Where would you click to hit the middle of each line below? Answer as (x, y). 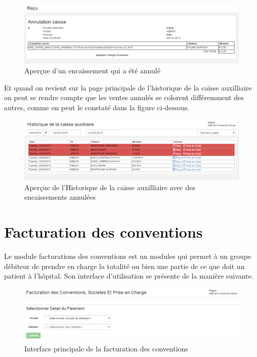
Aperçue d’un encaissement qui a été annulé (92, 71)
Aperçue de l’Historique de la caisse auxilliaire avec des (110, 187)
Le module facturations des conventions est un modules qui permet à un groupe (128, 256)
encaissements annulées (60, 197)
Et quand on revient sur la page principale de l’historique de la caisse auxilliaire (128, 87)
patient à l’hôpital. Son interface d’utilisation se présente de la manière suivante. (129, 276)
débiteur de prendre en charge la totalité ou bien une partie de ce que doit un (124, 266)
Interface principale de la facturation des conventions (106, 349)
